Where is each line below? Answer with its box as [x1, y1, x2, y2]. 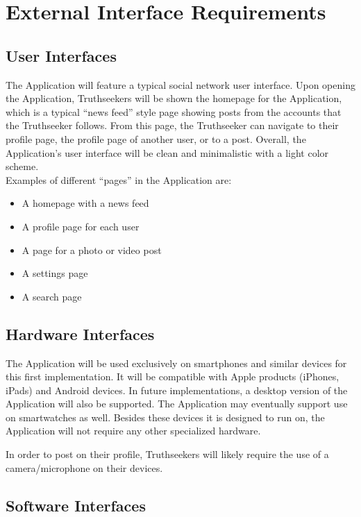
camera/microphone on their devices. [6, 460, 163, 475]
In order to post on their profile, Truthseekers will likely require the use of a [6, 447, 329, 461]
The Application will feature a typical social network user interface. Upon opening [6, 77, 355, 92]
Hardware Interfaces [6, 323, 155, 344]
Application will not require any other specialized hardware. [6, 423, 261, 438]
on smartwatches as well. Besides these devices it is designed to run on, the [6, 409, 325, 424]
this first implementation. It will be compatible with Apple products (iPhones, [6, 369, 339, 384]
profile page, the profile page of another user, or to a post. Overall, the [6, 131, 306, 146]
